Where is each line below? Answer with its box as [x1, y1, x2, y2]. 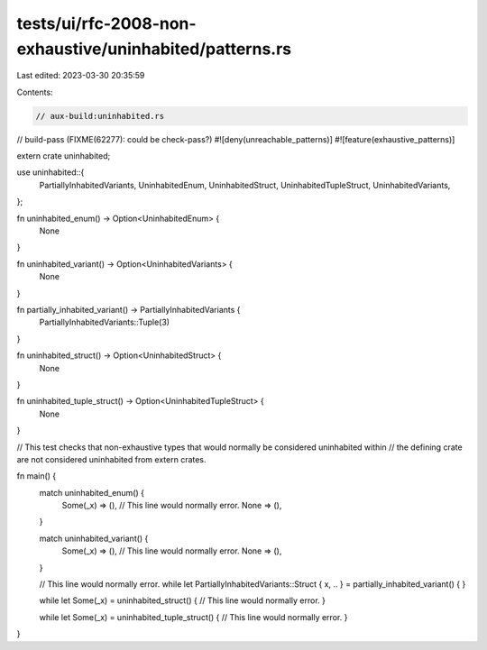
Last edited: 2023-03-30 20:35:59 [16, 70, 145, 81]
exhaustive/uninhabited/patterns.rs [16, 39, 292, 59]
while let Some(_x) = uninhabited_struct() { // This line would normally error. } [39, 595, 326, 606]
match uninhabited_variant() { [39, 533, 149, 544]
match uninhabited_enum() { [39, 487, 144, 498]
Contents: [16, 87, 53, 97]
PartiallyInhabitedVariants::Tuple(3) [39, 316, 170, 328]
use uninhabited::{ [16, 167, 85, 178]
